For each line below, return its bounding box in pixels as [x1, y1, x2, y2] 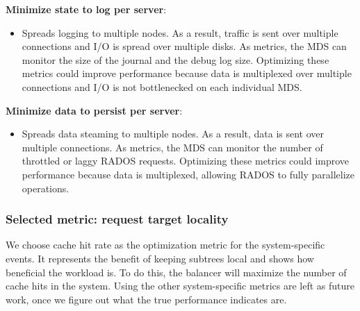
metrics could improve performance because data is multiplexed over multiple [22, 66, 352, 81]
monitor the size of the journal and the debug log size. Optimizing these [22, 52, 329, 67]
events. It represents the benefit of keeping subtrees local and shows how [6, 251, 314, 265]
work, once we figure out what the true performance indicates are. [6, 292, 287, 306]
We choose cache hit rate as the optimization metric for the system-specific [6, 237, 325, 252]
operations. [22, 180, 69, 195]
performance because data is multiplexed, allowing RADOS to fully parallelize [22, 167, 355, 181]
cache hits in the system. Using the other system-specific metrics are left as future [6, 278, 355, 293]
